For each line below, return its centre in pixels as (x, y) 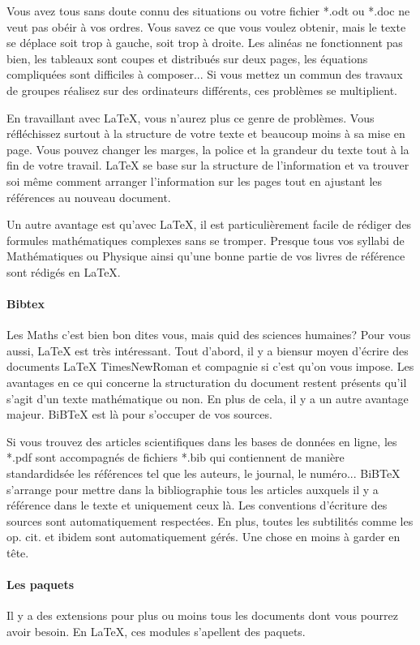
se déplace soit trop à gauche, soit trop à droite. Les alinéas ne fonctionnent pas (205, 43)
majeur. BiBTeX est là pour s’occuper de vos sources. (139, 414)
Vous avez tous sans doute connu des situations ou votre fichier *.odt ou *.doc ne (208, 11)
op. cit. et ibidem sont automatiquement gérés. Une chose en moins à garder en (204, 537)
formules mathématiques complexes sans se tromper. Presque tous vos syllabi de (206, 240)
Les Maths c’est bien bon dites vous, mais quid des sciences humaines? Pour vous (209, 335)
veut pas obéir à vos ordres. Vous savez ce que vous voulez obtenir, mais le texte (206, 26)
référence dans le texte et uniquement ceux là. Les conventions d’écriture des (197, 505)
